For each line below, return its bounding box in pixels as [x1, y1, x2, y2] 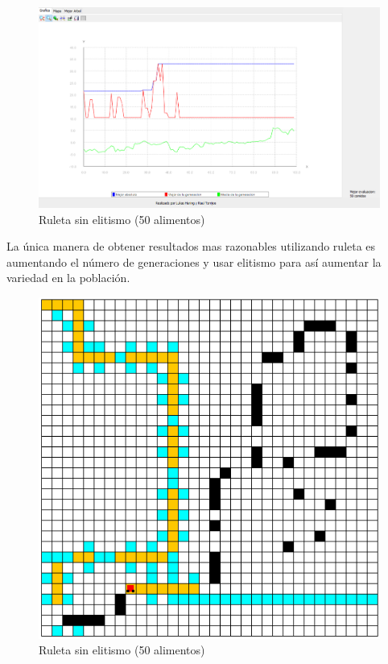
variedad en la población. [6, 269, 130, 286]
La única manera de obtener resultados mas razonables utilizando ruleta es [6, 238, 376, 255]
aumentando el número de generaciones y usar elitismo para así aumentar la [6, 253, 382, 270]
